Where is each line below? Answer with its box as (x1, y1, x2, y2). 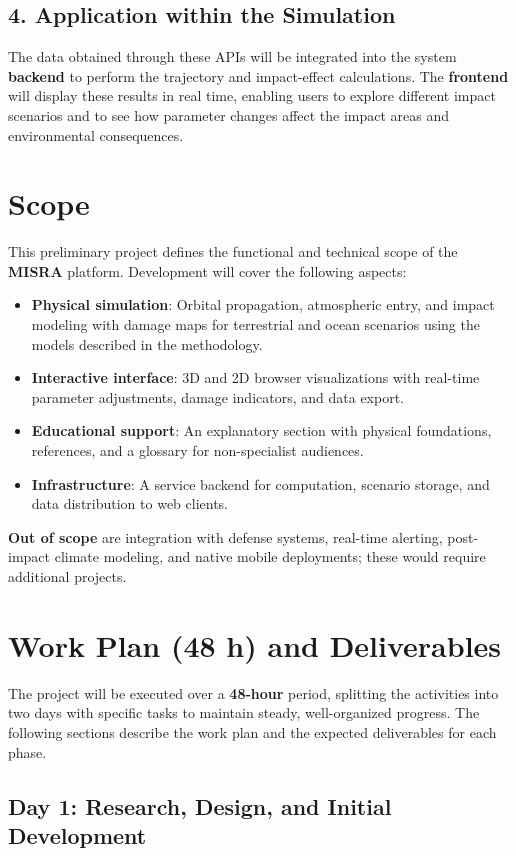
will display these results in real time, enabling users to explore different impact (8, 85, 496, 106)
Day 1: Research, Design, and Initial (8, 790, 392, 821)
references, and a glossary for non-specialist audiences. (31, 440, 364, 461)
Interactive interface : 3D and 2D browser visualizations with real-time (31, 367, 480, 388)
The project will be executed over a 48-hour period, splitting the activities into (8, 682, 499, 703)
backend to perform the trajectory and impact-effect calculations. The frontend (8, 65, 509, 86)
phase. (8, 741, 47, 762)
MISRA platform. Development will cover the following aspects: (8, 260, 407, 281)
